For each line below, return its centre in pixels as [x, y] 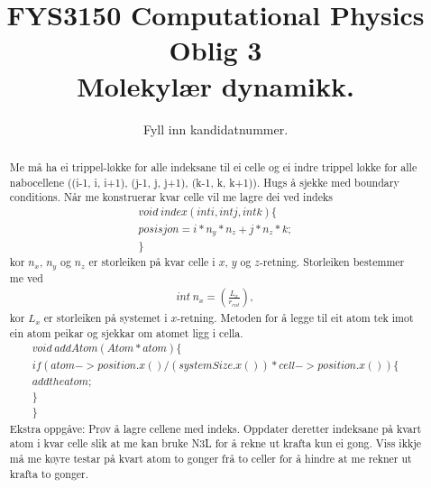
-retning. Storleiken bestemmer [332, 262]
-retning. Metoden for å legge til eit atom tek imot [295, 317]
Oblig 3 [215, 50]
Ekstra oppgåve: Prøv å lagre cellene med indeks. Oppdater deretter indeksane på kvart [215, 428]
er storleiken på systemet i [105, 317]
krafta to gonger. [49, 473]
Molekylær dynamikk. [215, 85]
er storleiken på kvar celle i [152, 262]
